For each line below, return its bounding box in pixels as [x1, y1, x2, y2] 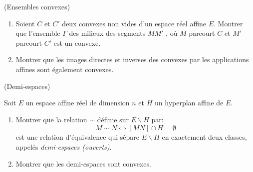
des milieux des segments [69, 28, 146, 38]
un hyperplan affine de [155, 97, 224, 108]
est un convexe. [53, 37, 101, 48]
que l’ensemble [15, 28, 60, 38]
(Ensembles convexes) [4, 1, 70, 11]
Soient [15, 18, 35, 28]
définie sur [97, 114, 129, 124]
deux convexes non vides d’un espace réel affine [62, 18, 207, 28]
